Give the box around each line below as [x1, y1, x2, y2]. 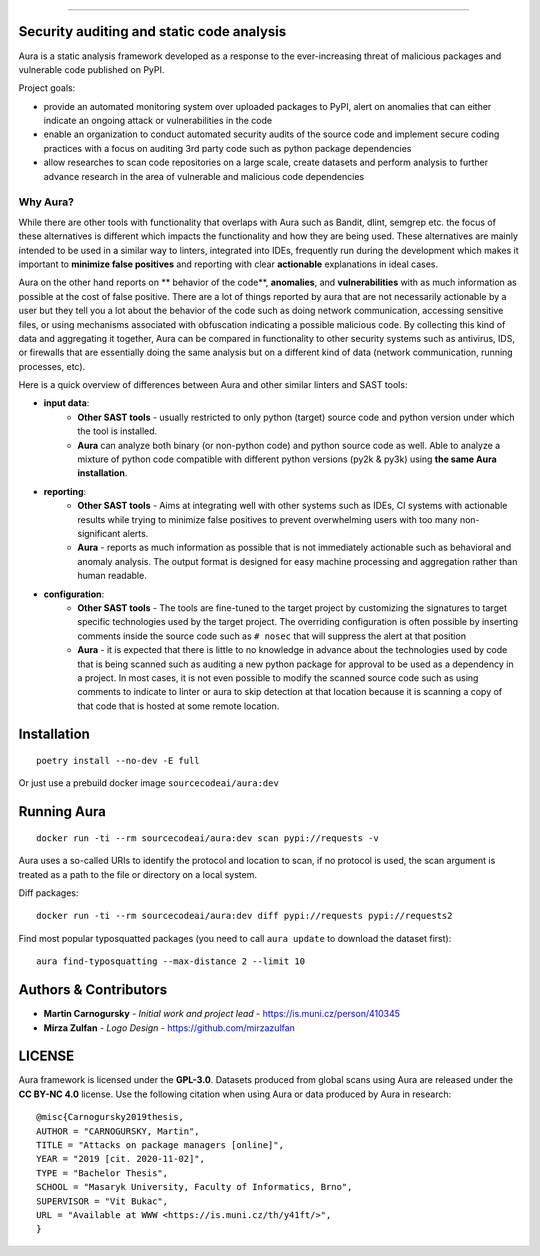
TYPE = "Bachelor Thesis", [36, 1167, 169, 1179]
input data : [43, 397, 90, 409]
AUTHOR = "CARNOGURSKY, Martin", [36, 1125, 200, 1137]
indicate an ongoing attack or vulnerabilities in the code [43, 115, 273, 127]
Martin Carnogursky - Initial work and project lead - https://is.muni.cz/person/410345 [43, 1008, 400, 1020]
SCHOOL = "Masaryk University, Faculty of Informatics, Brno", [36, 1181, 353, 1193]
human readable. [77, 570, 147, 582]
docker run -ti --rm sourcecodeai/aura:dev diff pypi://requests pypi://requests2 [36, 910, 453, 922]
